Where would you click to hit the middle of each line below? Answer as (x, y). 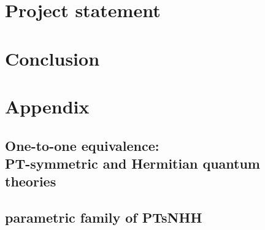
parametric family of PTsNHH (104, 217)
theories (31, 181)
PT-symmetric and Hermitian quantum (132, 163)
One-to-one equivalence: (82, 145)
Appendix (47, 106)
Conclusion (52, 58)
